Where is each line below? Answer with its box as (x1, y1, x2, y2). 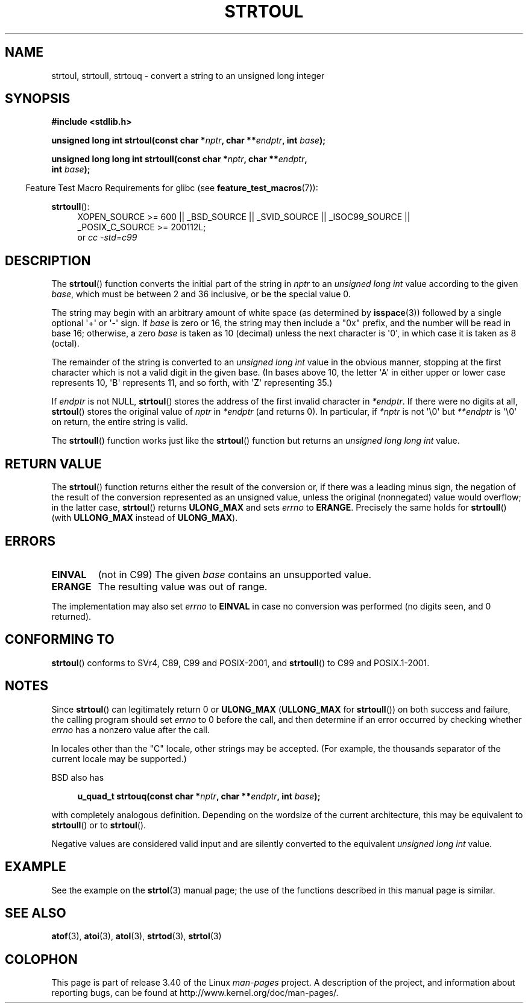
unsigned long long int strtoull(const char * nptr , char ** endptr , (51, 154, 307, 165)
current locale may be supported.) (51, 753, 187, 764)
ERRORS (5, 533, 56, 549)
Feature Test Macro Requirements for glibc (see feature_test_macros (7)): (25, 183, 318, 194)
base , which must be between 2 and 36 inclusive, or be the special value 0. (51, 289, 351, 300)
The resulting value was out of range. (98, 580, 268, 593)
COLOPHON (5, 951, 78, 967)
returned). (51, 611, 92, 622)
